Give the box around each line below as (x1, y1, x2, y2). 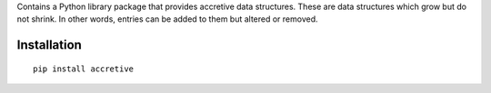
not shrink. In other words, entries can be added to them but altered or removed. (16, 14, 318, 24)
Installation (16, 37, 82, 53)
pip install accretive (33, 63, 135, 74)
